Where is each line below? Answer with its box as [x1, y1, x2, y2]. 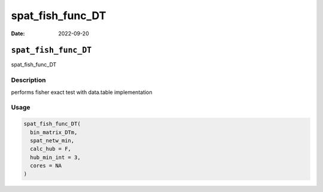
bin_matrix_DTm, [30, 129, 78, 136]
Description [11, 76, 46, 84]
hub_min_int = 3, [30, 154, 81, 161]
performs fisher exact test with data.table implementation [11, 89, 153, 96]
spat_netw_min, [30, 137, 75, 144]
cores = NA [30, 162, 62, 169]
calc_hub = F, [30, 145, 72, 153]
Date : [11, 30, 25, 37]
